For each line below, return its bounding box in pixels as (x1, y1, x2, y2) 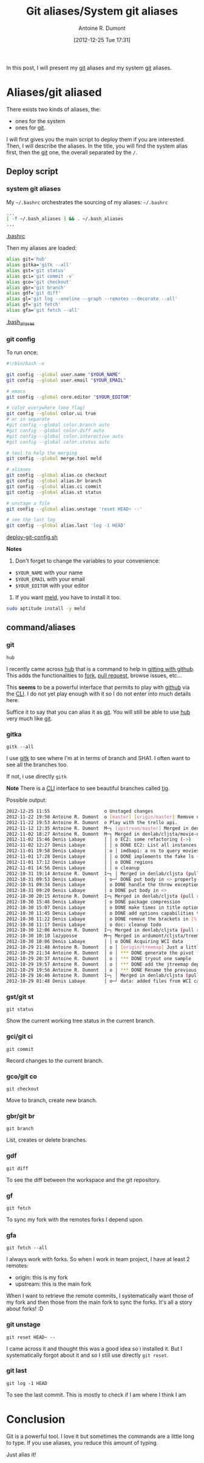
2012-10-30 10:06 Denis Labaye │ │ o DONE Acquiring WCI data (6, 939, 183, 945)
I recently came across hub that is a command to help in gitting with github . (6, 665, 195, 672)
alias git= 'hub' (6, 256, 47, 263)
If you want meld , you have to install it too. (15, 594, 121, 601)
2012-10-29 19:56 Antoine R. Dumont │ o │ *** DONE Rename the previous (6, 967, 197, 973)
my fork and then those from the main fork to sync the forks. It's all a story (6, 1298, 192, 1306)
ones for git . (15, 124, 46, 131)
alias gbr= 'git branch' (6, 285, 67, 291)
